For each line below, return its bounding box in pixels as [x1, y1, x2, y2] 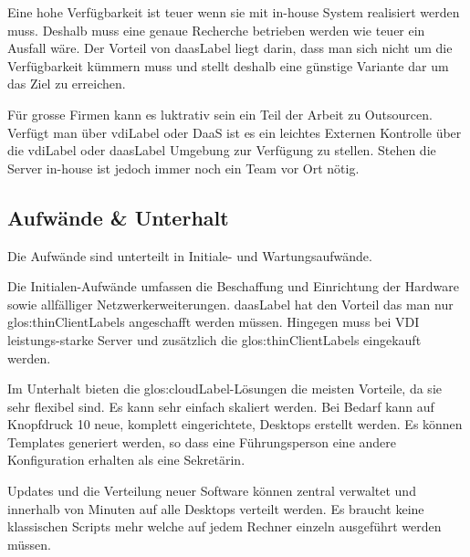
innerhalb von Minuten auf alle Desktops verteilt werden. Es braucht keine [7, 499, 424, 518]
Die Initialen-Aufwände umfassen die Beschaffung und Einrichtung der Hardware [7, 277, 459, 296]
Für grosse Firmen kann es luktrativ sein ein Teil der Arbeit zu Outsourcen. [7, 104, 433, 123]
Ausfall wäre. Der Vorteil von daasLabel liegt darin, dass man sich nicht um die [7, 38, 453, 58]
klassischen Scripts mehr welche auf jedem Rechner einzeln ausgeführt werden [7, 517, 442, 536]
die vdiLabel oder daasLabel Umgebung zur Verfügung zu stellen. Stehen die [7, 141, 436, 160]
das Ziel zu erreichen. [7, 74, 126, 93]
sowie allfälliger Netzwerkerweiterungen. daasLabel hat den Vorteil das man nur [7, 294, 454, 313]
